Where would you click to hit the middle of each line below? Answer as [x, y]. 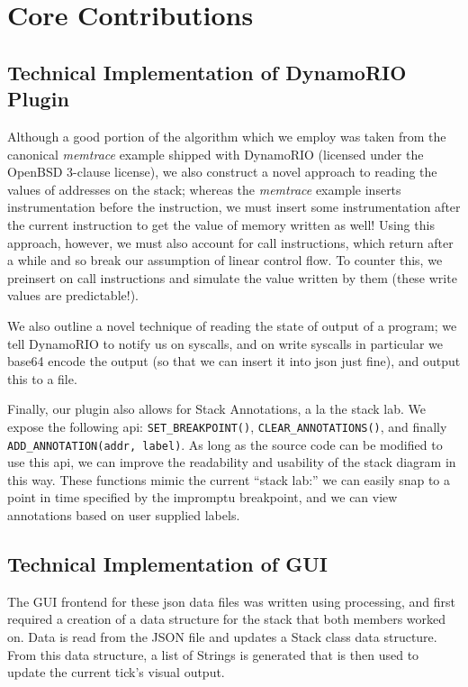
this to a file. [42, 378]
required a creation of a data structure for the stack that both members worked [227, 619]
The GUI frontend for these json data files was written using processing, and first [231, 601]
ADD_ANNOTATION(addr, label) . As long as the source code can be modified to [225, 444]
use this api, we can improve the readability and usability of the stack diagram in [232, 462]
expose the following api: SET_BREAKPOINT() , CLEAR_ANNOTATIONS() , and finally [227, 426]
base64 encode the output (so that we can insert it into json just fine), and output [234, 361]
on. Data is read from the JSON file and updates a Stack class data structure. [222, 636]
